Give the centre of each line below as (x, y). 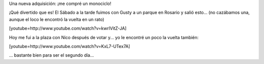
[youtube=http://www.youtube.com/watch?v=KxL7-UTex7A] (70, 46)
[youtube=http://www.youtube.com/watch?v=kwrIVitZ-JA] (68, 28)
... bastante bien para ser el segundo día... (52, 55)
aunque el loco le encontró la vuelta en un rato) (57, 19)
